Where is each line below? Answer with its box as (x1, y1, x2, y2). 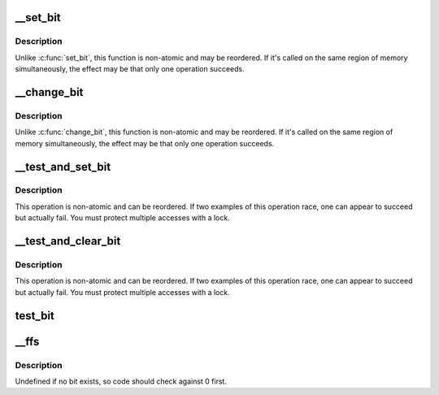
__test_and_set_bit (15, 159, 111, 174)
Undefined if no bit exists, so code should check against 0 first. (15, 376, 228, 386)
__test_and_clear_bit (15, 234, 121, 248)
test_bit (15, 309, 54, 323)
